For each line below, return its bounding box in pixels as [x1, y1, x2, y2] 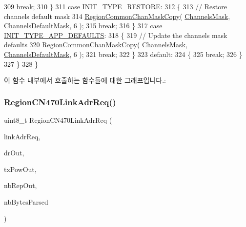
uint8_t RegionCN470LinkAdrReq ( [4, 114, 112, 125]
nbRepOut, [4, 180, 37, 190]
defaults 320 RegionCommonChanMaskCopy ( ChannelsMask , [4, 39, 187, 50]
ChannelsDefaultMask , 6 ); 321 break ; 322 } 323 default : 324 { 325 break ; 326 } [4, 49, 243, 59]
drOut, [4, 148, 24, 158]
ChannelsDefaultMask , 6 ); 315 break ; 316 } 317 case [4, 20, 163, 31]
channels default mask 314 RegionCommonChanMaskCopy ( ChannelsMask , [4, 11, 230, 21]
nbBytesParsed [4, 196, 48, 207]
